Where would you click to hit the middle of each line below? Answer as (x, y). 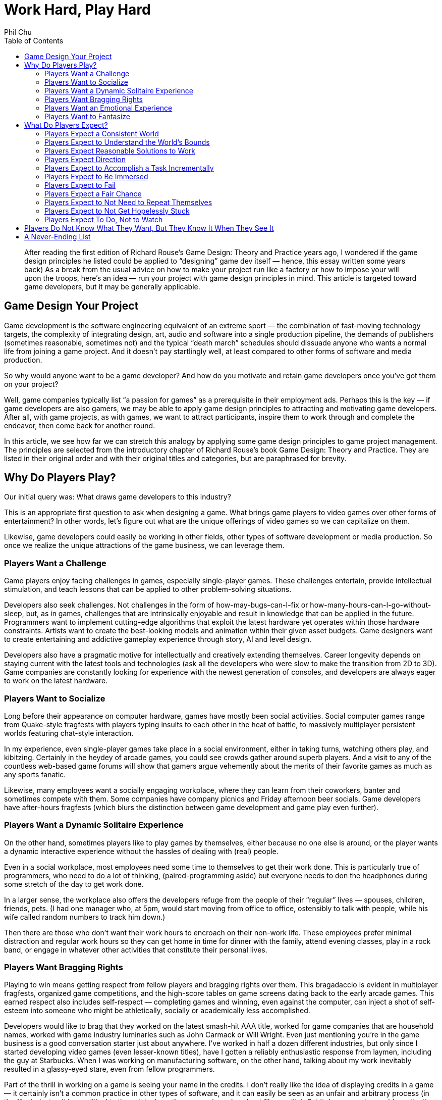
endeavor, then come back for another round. (80, 425)
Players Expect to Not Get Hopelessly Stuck (117, 211)
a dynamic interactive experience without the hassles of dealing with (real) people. (141, 851)
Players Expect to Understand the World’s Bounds (127, 142)
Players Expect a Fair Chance (93, 193)
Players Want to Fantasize (87, 116)
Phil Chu (18, 32)
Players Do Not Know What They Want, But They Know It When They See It (149, 228)
